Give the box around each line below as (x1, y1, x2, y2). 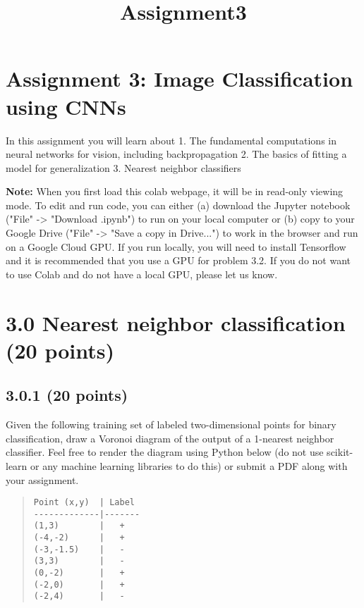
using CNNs (6, 92, 126, 120)
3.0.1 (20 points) (6, 384, 128, 406)
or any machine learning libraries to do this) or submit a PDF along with (30, 458, 348, 473)
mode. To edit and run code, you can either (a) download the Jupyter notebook (6, 197, 351, 212)
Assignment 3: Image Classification (6, 64, 353, 93)
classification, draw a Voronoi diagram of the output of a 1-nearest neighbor (6, 430, 334, 445)
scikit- (327, 445, 353, 459)
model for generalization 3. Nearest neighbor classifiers (6, 160, 241, 175)
